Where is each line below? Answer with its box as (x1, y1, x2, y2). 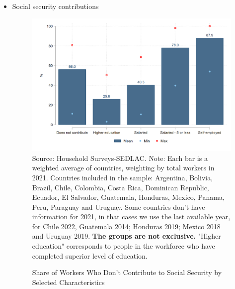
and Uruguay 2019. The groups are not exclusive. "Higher (32, 231, 221, 241)
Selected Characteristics (32, 277, 105, 287)
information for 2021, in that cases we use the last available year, (32, 211, 231, 222)
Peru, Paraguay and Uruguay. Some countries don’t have (32, 201, 205, 212)
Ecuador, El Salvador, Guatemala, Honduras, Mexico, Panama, (32, 192, 225, 202)
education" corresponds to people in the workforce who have (32, 241, 215, 251)
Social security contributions (12, 1, 99, 11)
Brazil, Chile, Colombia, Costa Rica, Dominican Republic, (32, 182, 209, 192)
